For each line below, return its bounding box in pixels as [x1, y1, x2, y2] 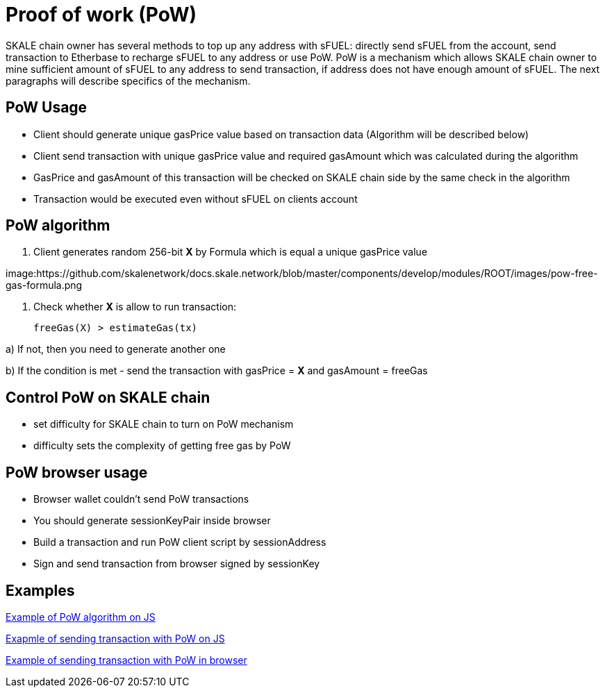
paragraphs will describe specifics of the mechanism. [6, 74, 251, 87]
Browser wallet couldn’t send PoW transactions [33, 493, 249, 506]
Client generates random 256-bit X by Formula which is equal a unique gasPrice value [33, 246, 428, 258]
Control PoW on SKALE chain [6, 388, 210, 406]
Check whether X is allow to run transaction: [33, 301, 237, 313]
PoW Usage [6, 99, 88, 117]
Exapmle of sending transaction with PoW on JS [6, 632, 225, 644]
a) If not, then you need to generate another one [6, 343, 226, 356]
